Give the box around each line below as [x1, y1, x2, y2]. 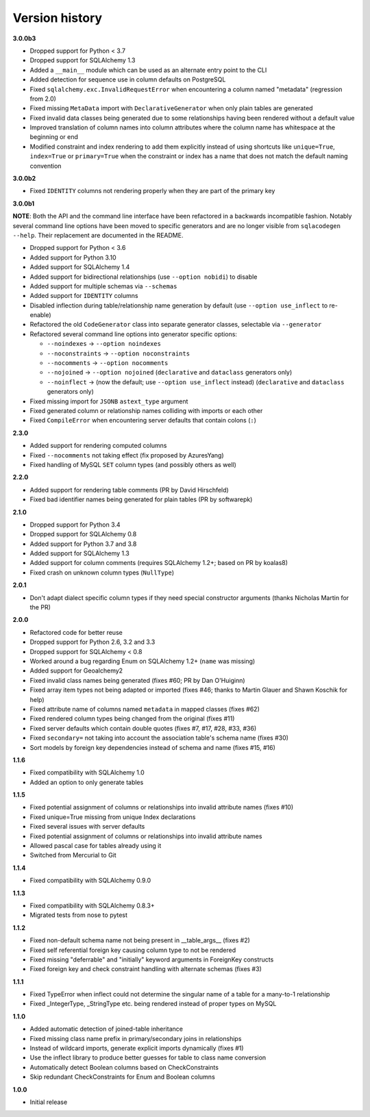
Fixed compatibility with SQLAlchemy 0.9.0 [29, 877, 151, 885]
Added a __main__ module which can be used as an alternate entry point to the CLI [29, 66, 267, 74]
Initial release [29, 1098, 68, 1106]
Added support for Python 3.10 [29, 253, 116, 262]
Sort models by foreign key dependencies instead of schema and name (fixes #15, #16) [29, 743, 275, 751]
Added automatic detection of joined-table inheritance [29, 1025, 183, 1033]
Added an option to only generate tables [29, 778, 144, 786]
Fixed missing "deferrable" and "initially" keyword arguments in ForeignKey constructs [29, 955, 274, 964]
